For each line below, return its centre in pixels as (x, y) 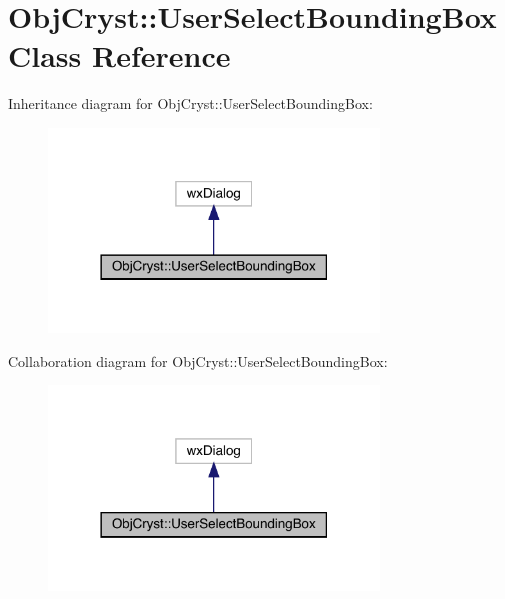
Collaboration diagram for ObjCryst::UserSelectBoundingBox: (198, 360)
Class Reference (119, 55)
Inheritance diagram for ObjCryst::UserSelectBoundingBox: (190, 103)
